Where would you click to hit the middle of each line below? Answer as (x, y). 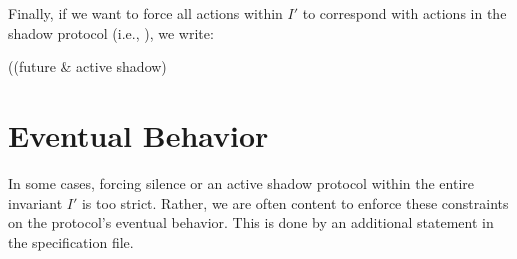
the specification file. (71, 241)
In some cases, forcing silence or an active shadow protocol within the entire (241, 182)
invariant (35, 202)
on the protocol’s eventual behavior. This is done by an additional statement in (251, 222)
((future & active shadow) (87, 66)
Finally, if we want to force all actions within (145, 13)
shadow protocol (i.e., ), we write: (111, 32)
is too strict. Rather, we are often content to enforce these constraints (295, 202)
